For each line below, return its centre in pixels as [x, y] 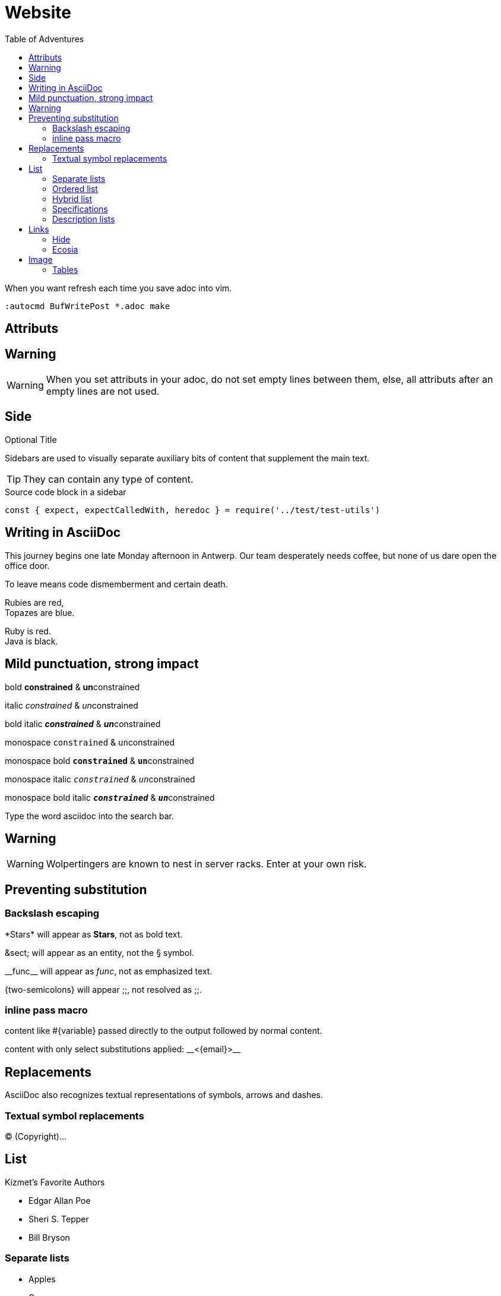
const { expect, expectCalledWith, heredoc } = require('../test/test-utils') [193, 510]
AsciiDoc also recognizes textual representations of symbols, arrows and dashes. [164, 1095]
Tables [65, 269]
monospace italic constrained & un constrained [100, 779]
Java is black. [31, 641]
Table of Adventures [45, 39]
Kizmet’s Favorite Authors [55, 1182]
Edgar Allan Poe [60, 1200]
